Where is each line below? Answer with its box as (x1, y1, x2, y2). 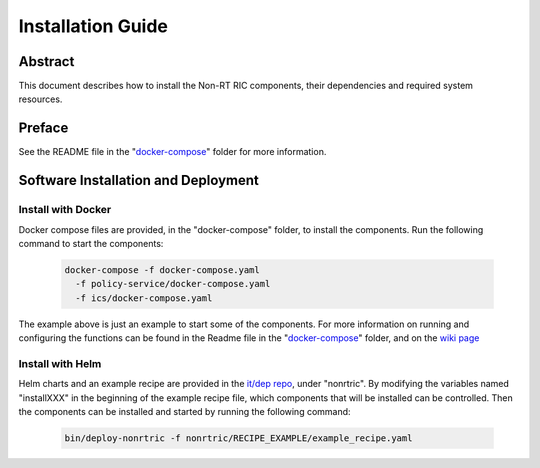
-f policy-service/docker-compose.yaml (75, 278, 271, 290)
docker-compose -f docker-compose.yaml (64, 264, 260, 275)
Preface (18, 120, 69, 137)
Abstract (18, 53, 75, 70)
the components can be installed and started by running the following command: (18, 405, 351, 417)
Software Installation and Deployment (18, 172, 260, 189)
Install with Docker (18, 203, 112, 217)
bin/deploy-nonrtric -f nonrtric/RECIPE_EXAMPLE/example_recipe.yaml (64, 432, 413, 444)
